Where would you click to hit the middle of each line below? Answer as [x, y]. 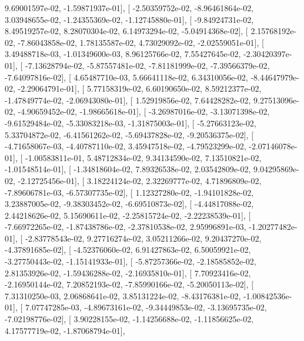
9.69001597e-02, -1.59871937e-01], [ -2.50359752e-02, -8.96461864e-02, [129, 8]
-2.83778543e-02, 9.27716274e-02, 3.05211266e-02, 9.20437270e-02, [143, 238]
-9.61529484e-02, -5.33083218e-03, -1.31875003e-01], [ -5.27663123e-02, [131, 123]
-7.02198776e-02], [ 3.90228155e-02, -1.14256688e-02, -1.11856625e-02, [129, 319]
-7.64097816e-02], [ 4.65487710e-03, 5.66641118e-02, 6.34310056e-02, [126, 77]
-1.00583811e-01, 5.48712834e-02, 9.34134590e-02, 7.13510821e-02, [143, 157]
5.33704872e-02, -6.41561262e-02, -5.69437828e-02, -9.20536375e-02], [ [129, 134]
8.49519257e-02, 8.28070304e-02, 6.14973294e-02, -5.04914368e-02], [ [126, 31]
